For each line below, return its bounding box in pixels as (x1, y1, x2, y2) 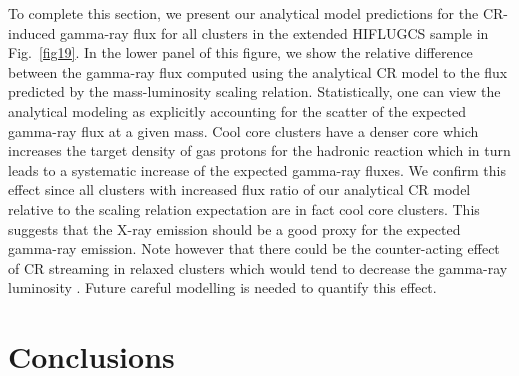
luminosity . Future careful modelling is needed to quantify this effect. (8, 277, 437, 298)
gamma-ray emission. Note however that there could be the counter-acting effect (8, 238, 500, 259)
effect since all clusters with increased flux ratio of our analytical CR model (8, 179, 471, 200)
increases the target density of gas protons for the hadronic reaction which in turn (8, 140, 511, 161)
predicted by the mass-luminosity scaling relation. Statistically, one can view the (8, 81, 501, 102)
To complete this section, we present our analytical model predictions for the (8, 3, 479, 23)
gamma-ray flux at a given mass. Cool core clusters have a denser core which (8, 120, 479, 141)
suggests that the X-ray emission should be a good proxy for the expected (8, 218, 461, 239)
